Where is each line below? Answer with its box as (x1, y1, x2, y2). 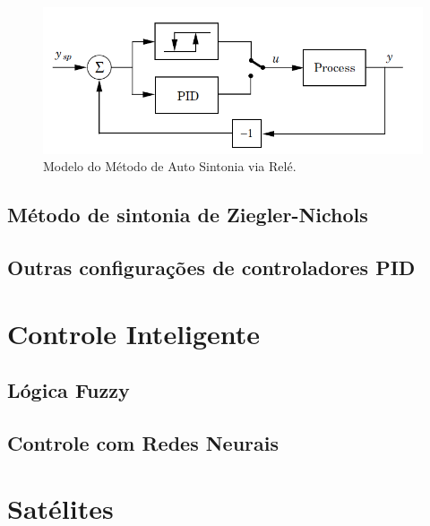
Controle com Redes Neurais (7, 428, 279, 456)
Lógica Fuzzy (7, 376, 130, 404)
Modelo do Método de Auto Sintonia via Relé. (43, 157, 297, 176)
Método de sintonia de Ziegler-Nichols (7, 201, 368, 229)
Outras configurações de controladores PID (7, 253, 416, 280)
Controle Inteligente (7, 315, 261, 351)
